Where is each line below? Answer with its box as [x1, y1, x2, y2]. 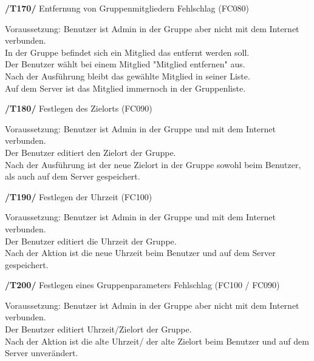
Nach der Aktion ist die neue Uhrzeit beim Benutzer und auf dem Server [5, 246, 276, 259]
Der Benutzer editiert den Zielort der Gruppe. [5, 146, 176, 158]
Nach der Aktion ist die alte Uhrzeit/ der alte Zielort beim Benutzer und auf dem [5, 334, 309, 347]
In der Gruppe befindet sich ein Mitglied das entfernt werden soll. [5, 46, 250, 58]
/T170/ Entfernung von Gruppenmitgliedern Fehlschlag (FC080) [5, 2, 249, 14]
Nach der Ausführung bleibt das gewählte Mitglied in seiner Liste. [5, 69, 250, 82]
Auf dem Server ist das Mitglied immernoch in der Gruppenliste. [5, 81, 246, 94]
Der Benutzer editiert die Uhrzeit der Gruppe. [5, 234, 177, 247]
